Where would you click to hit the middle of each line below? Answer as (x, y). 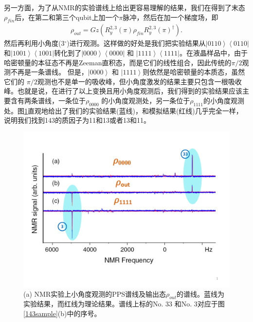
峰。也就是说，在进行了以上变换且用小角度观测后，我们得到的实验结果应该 (123, 91)
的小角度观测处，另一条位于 (146, 100)
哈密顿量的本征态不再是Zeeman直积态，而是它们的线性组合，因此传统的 (118, 62)
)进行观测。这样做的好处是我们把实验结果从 (136, 43)
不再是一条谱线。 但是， (49, 72)
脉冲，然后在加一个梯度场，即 (171, 17)
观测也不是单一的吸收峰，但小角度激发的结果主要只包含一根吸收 (139, 81)
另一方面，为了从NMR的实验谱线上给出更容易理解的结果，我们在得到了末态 (125, 7)
